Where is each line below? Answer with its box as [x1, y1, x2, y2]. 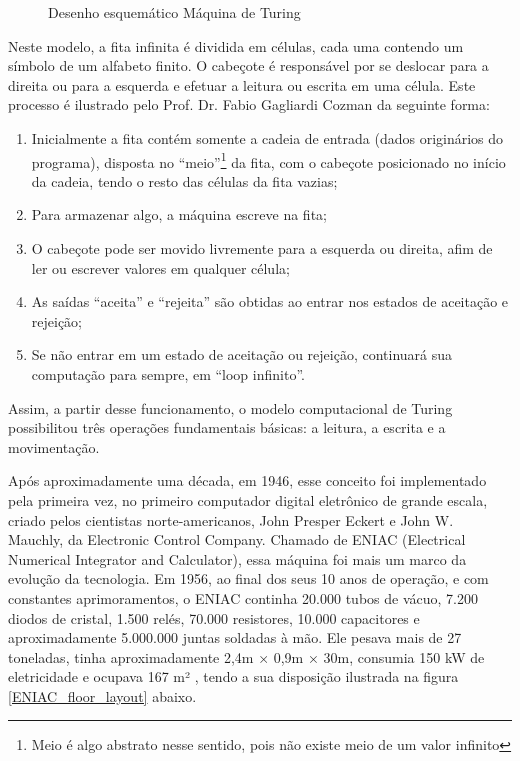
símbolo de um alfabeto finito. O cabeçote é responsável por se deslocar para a [8, 55, 489, 76]
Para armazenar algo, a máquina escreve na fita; [31, 204, 327, 225]
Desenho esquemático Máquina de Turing [48, 2, 301, 22]
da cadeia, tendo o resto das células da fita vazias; [31, 170, 338, 191]
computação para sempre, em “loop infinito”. [31, 363, 305, 384]
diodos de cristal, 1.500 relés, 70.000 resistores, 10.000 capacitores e [8, 607, 420, 628]
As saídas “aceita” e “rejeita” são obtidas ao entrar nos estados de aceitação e [31, 291, 509, 312]
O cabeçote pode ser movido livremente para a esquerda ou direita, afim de [31, 238, 493, 258]
